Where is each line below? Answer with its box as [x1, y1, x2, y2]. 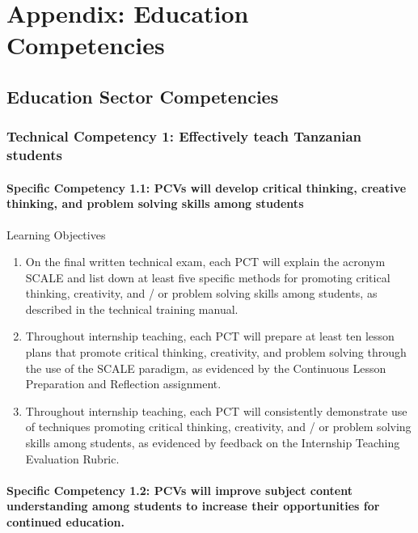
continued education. [6, 514, 125, 530]
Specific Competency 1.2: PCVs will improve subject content [6, 481, 353, 498]
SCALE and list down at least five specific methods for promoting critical [25, 269, 391, 286]
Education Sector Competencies [6, 83, 279, 108]
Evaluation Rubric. [25, 450, 120, 467]
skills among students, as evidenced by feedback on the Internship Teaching [25, 434, 400, 451]
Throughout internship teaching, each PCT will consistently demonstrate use [25, 402, 407, 419]
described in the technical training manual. [25, 300, 239, 317]
